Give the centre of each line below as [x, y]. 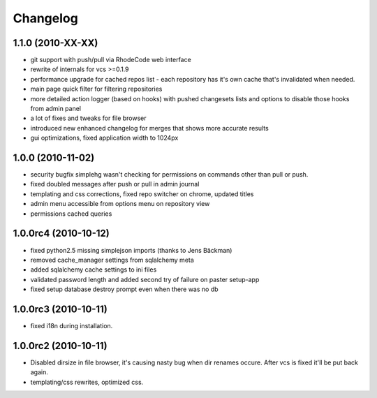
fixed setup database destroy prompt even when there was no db [125, 289]
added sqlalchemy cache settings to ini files [94, 270]
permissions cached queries [71, 214]
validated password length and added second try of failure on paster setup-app [145, 279]
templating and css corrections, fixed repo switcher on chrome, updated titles [142, 194]
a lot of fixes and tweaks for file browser [88, 118]
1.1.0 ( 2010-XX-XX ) [56, 43]
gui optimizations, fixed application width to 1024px [104, 138]
